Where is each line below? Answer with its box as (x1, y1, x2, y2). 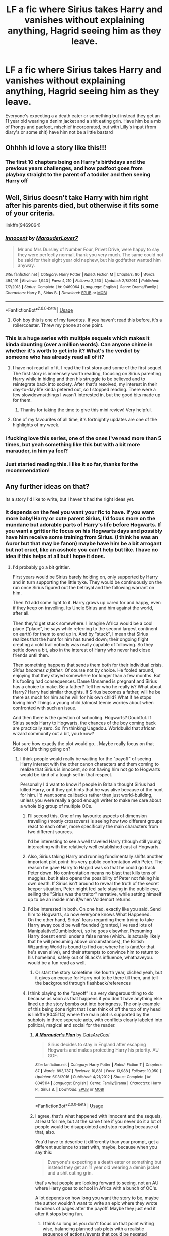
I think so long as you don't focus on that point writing (42, 1220, 154, 1226)
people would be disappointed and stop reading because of (35, 1123, 159, 1130)
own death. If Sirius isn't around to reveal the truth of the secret (27, 880, 159, 886)
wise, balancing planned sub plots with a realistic (42, 1226, 144, 1232)
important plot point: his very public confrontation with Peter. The (27, 858, 163, 865)
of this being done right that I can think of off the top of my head (27, 1006, 161, 1012)
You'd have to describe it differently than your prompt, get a (35, 1138, 159, 1145)
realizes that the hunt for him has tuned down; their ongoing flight (12, 636, 149, 642)
